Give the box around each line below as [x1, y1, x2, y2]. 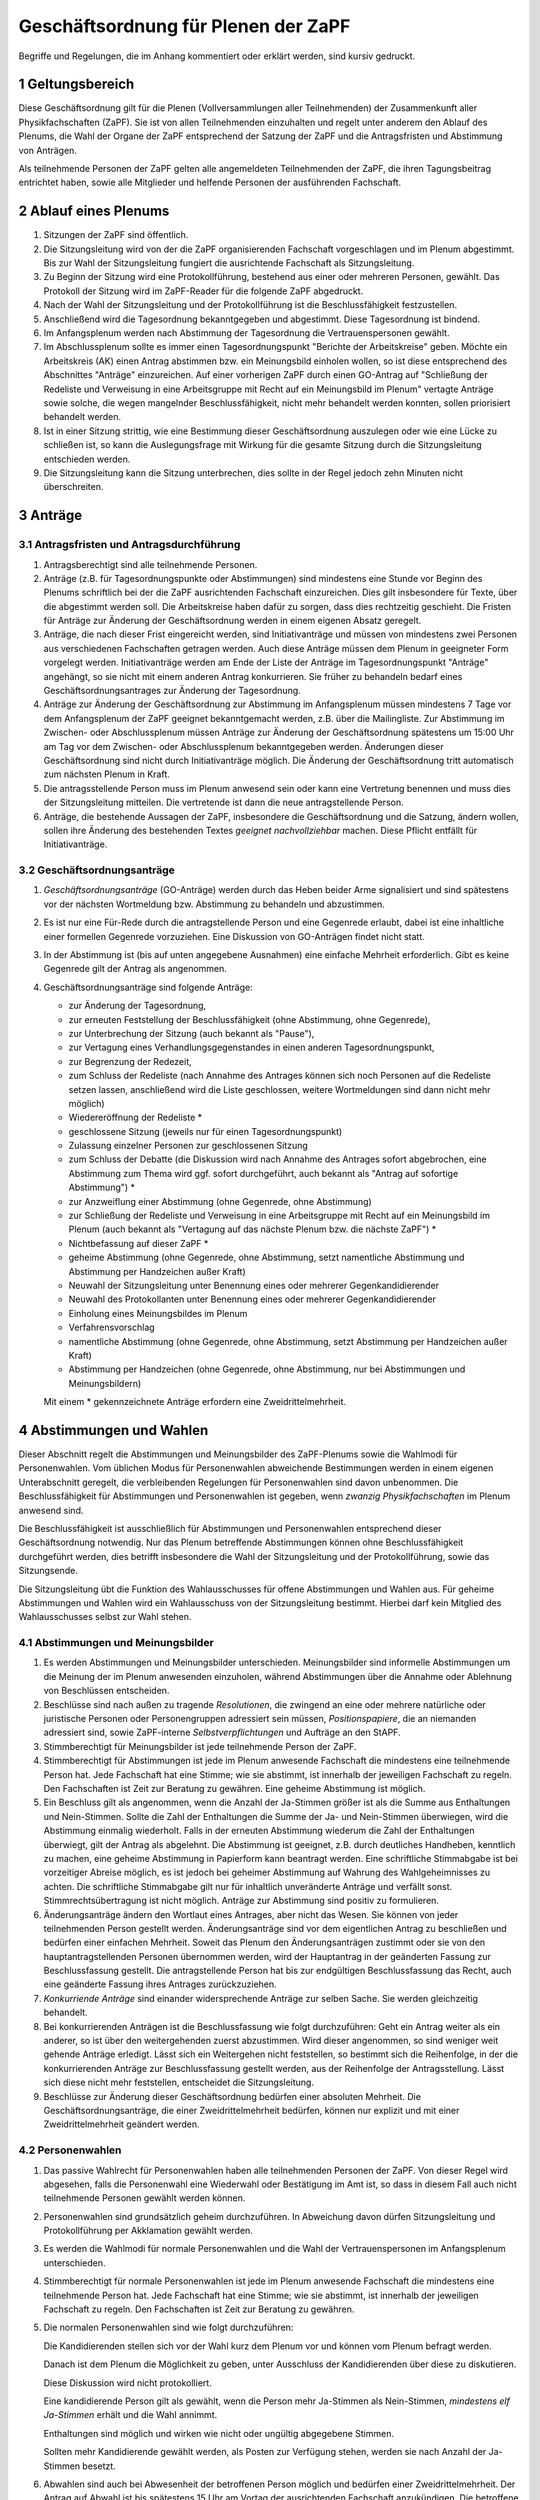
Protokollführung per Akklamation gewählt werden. [43, 2225, 254, 2237]
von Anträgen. [18, 144, 77, 156]
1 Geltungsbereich [18, 76, 135, 93]
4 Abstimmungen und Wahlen [18, 1421, 209, 1439]
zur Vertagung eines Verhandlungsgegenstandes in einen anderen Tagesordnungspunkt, [68, 1041, 435, 1054]
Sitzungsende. [18, 1565, 79, 1577]
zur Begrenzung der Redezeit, [68, 1055, 192, 1067]
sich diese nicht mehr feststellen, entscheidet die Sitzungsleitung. [43, 2076, 315, 2089]
